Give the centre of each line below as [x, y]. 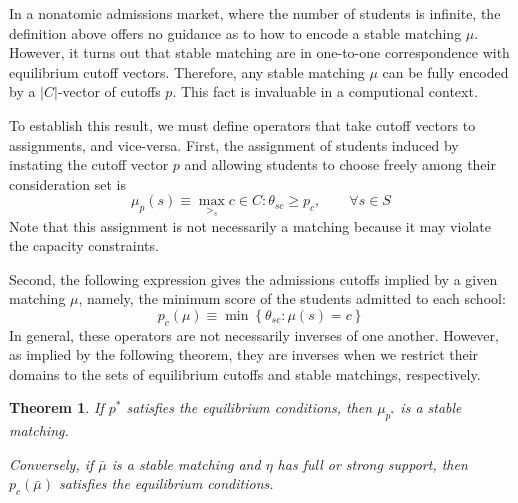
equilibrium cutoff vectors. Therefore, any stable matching [187, 71]
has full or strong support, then [372, 463]
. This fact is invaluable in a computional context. [325, 91]
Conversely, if [51, 463]
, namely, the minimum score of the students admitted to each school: [292, 298]
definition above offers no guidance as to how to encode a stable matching [235, 32]
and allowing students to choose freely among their [340, 164]
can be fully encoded [445, 71]
